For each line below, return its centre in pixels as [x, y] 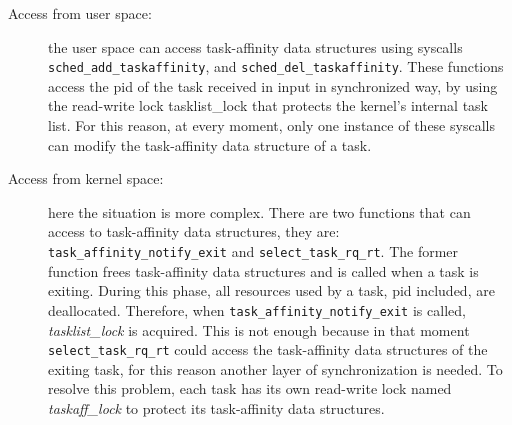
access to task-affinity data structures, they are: [194, 231]
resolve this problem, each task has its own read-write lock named [250, 388]
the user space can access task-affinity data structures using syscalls [255, 46]
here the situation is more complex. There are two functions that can [259, 211]
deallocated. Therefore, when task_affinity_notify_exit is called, [257, 309]
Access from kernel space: [86, 178]
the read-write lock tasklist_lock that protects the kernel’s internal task [268, 105]
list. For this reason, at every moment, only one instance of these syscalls [271, 125]
